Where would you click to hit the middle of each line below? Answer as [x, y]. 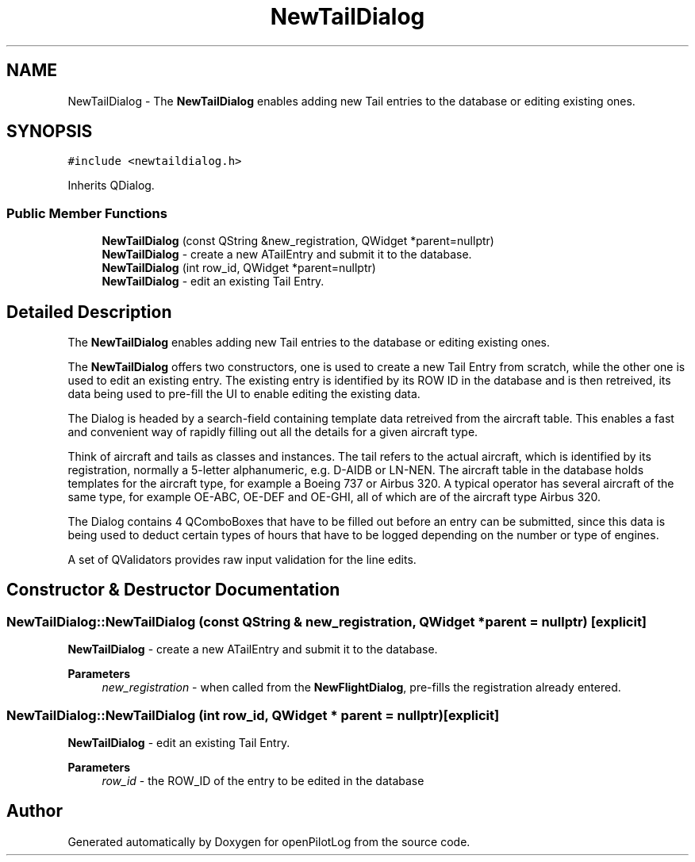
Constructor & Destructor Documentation [173, 590]
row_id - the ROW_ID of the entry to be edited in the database [263, 781]
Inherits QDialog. [111, 186]
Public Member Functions [87, 213]
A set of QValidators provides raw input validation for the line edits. [242, 560]
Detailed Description [89, 312]
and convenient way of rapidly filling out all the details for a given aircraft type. [273, 432]
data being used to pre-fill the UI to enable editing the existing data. [244, 394]
